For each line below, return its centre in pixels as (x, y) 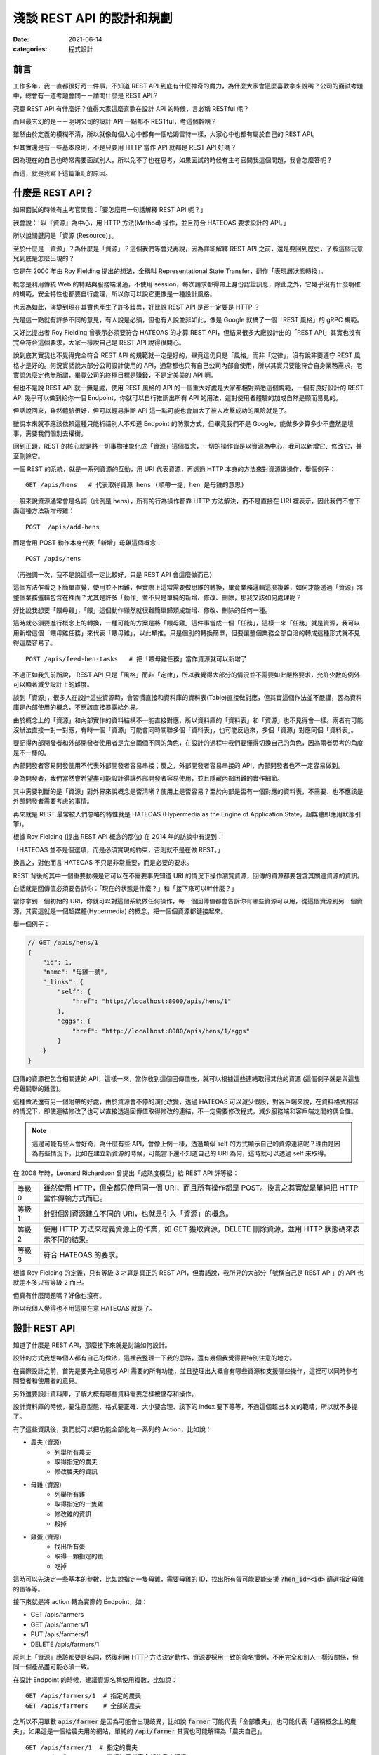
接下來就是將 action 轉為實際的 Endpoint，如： (80, 1601)
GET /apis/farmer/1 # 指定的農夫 (82, 1747)
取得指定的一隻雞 (79, 1504)
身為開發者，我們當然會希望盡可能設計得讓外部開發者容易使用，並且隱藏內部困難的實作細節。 (148, 779)
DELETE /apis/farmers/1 (65, 1644)
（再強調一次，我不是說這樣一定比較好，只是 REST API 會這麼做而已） (114, 574)
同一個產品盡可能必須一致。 (53, 1667)
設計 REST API (44, 1328)
